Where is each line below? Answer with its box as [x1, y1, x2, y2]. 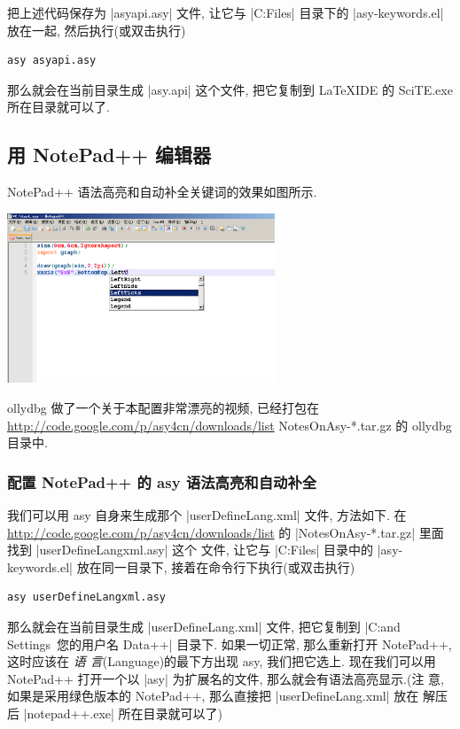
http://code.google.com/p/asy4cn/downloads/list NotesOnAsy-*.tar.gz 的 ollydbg [7, 415, 452, 434]
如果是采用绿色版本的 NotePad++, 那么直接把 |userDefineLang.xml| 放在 [7, 686, 419, 705]
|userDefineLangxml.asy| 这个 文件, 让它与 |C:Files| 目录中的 [35, 540, 374, 559]
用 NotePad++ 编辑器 [7, 141, 212, 168]
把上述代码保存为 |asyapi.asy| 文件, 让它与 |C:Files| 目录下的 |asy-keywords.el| [7, 4, 444, 21]
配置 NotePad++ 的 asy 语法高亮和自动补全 [7, 470, 317, 492]
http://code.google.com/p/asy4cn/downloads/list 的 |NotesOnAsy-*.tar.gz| [7, 523, 416, 541]
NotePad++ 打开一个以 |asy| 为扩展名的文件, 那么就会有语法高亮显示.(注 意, [7, 669, 444, 687]
